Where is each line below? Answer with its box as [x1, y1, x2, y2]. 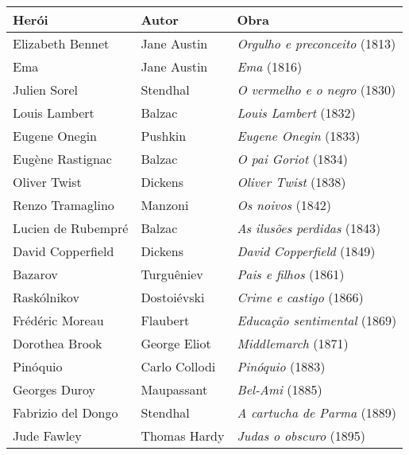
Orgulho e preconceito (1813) [237, 34, 396, 52]
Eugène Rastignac [13, 150, 112, 168]
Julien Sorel [13, 80, 79, 99]
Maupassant [141, 380, 208, 399]
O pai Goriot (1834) [237, 150, 349, 168]
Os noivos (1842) [237, 196, 331, 214]
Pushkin [141, 126, 187, 145]
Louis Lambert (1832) [237, 103, 356, 122]
